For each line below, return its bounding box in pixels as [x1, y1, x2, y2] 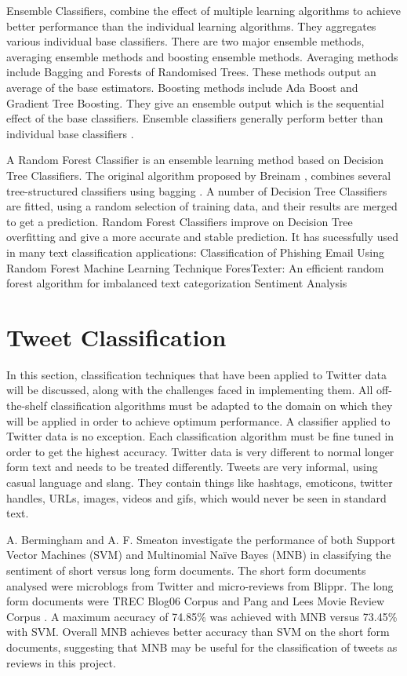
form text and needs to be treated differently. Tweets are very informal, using [6, 459, 378, 475]
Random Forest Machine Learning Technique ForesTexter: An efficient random [6, 259, 384, 276]
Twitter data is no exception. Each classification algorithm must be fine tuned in [6, 428, 394, 444]
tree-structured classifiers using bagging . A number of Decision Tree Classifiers [6, 182, 387, 199]
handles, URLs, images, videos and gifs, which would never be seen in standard [6, 489, 387, 506]
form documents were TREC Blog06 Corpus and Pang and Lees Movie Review [6, 593, 385, 609]
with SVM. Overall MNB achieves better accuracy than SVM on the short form [6, 623, 390, 640]
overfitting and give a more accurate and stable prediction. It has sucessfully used [6, 228, 398, 245]
